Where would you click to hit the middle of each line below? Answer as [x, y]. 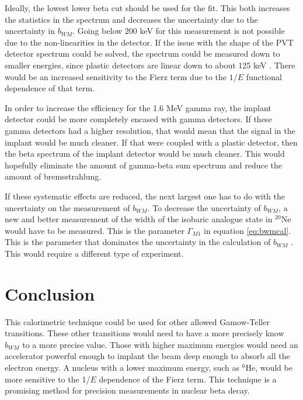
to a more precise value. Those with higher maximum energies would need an [160, 344]
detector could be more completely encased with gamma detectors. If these [138, 119]
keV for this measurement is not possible [212, 31]
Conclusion [50, 293]
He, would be [269, 367]
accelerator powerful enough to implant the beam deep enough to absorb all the [147, 356]
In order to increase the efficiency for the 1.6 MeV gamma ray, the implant [138, 107]
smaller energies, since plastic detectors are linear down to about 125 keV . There [150, 65]
